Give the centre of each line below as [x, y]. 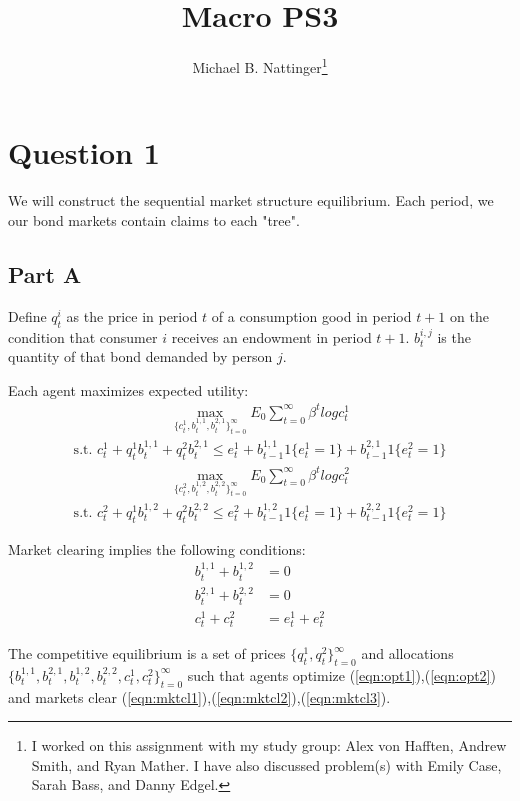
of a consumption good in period [311, 315]
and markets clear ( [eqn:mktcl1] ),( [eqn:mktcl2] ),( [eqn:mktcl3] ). [199, 696]
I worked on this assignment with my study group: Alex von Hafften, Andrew [269, 745]
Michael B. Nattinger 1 [260, 65]
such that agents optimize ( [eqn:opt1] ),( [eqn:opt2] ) [341, 674]
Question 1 [84, 152]
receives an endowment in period [271, 336]
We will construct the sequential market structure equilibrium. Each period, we [251, 200]
